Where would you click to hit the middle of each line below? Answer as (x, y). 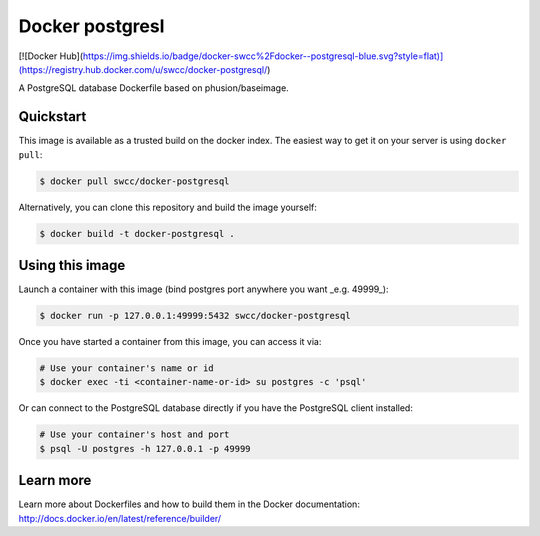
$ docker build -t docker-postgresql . (137, 233)
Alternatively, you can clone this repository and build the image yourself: (167, 207)
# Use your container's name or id (126, 368)
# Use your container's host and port (134, 434)
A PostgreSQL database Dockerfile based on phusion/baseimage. (153, 88)
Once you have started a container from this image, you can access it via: (170, 342)
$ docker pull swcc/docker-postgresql (134, 181)
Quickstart (52, 116)
